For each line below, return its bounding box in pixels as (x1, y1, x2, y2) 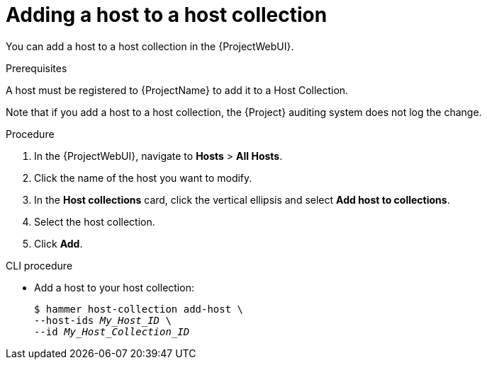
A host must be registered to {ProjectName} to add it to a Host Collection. (6, 83, 349, 96)
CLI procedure (6, 259, 73, 272)
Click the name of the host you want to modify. (34, 171, 252, 184)
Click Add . (34, 237, 83, 250)
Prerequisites (6, 62, 67, 74)
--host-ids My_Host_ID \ (34, 314, 172, 326)
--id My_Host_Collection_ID (34, 325, 190, 337)
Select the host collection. (34, 215, 155, 228)
